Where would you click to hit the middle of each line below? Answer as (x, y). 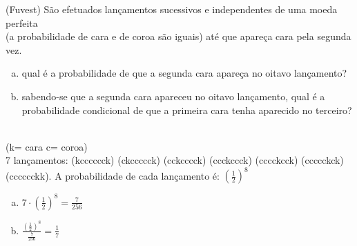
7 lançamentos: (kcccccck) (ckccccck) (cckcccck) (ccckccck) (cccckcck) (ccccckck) (175, 160)
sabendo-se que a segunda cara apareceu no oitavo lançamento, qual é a (173, 96)
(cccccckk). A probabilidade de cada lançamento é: (113, 175)
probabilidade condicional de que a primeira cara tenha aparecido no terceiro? (187, 110)
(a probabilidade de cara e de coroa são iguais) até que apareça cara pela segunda (178, 36)
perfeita (22, 22)
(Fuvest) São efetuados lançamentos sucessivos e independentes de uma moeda (172, 9)
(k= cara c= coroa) (47, 146)
